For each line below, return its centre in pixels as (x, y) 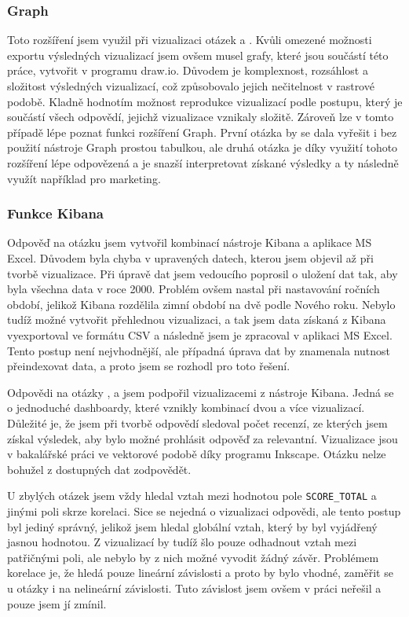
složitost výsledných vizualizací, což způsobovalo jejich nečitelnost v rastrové (191, 86)
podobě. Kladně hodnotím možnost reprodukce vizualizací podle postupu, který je (205, 101)
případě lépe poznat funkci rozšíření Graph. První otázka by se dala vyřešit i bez (202, 132)
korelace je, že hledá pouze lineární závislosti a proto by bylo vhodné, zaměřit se (200, 573)
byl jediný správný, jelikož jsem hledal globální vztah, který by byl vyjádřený (192, 526)
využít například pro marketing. (84, 178)
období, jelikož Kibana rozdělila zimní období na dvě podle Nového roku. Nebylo (201, 304)
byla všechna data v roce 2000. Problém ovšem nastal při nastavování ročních (194, 289)
